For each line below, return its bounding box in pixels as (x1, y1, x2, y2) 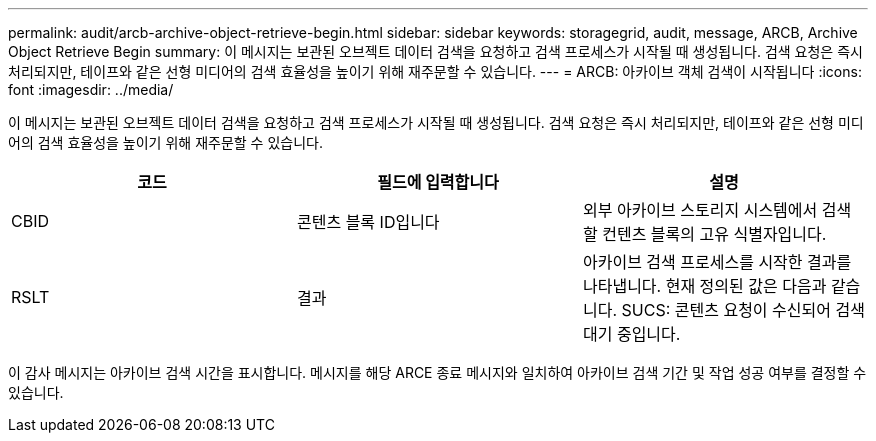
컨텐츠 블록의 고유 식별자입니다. (602, 224, 827, 244)
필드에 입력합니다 (377, 172, 499, 192)
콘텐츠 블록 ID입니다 (296, 212, 440, 232)
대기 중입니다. (582, 324, 681, 344)
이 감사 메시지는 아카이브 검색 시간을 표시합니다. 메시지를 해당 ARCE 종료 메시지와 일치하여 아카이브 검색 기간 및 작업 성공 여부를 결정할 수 (8, 364, 867, 381)
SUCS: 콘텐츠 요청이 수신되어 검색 (621, 300, 865, 320)
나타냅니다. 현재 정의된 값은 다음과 (582, 276, 827, 296)
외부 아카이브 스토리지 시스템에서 (582, 200, 818, 220)
